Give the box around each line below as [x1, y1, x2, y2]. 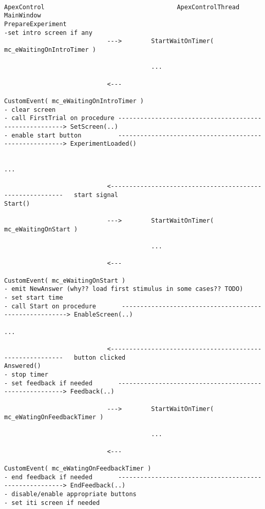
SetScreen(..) [70, 123, 118, 130]
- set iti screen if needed [4, 499, 100, 506]
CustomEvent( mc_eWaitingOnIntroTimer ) [4, 97, 144, 105]
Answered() [4, 362, 41, 370]
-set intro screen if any [4, 29, 92, 36]
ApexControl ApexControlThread [4, 3, 240, 11]
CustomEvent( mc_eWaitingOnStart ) [4, 277, 126, 284]
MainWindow [4, 12, 41, 19]
